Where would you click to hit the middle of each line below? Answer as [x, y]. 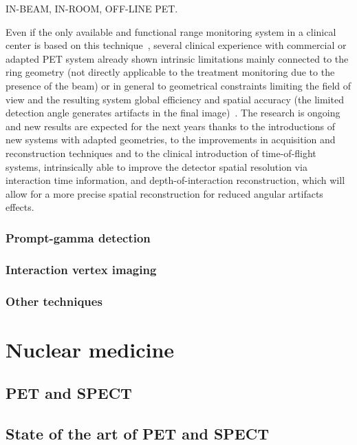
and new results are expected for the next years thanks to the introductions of [170, 126]
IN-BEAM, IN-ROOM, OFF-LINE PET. [92, 8]
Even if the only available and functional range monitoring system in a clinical [171, 31]
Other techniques [54, 301]
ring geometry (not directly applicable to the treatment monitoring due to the [170, 72]
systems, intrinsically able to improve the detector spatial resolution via [156, 166]
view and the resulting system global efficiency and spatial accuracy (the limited [175, 99]
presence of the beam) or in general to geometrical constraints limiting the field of [178, 85]
